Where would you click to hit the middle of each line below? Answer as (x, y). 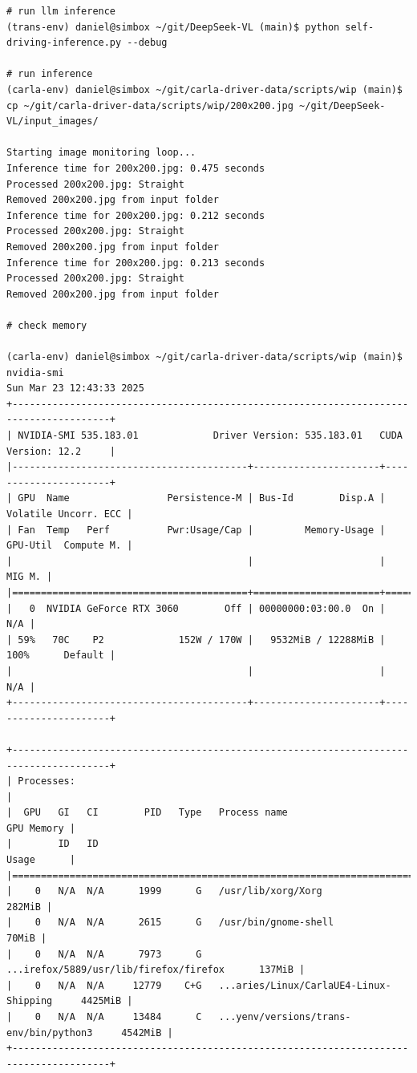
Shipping (30, 1001)
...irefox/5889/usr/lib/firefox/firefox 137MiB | (156, 970)
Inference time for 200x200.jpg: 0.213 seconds (136, 263)
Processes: (47, 781)
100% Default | (61, 656)
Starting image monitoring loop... (101, 153)
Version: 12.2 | (61, 451)
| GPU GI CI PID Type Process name (147, 813)
